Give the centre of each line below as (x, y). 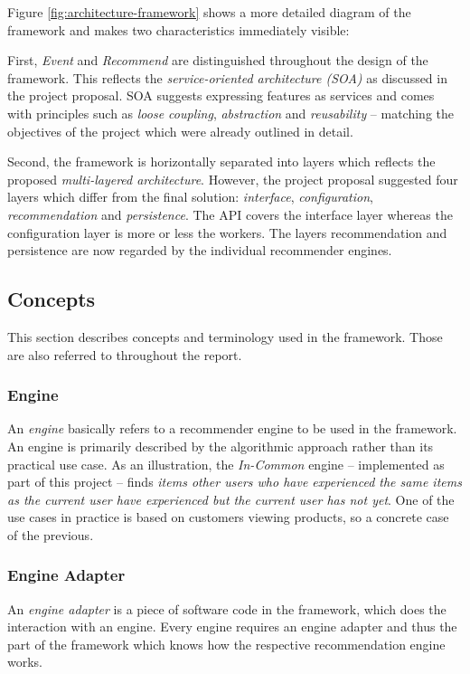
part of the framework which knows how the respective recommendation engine (226, 644)
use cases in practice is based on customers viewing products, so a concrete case (228, 517)
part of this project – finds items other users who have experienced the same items (235, 482)
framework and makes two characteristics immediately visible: (179, 29)
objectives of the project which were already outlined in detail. (180, 131)
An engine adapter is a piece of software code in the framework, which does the (227, 608)
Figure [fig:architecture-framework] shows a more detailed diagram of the (209, 12)
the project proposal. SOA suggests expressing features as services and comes (221, 95)
